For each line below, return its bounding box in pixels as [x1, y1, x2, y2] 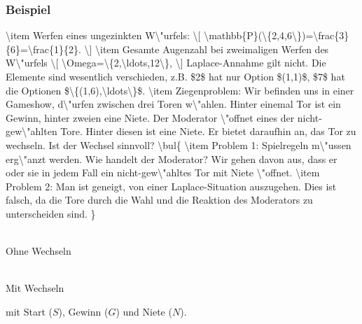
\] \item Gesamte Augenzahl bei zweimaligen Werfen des [84, 41, 329, 56]
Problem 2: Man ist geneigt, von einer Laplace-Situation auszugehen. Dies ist [6, 178, 337, 193]
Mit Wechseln [6, 281, 64, 295]
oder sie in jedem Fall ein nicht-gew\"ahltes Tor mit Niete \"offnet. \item [6, 165, 320, 180]
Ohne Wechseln [6, 244, 71, 258]
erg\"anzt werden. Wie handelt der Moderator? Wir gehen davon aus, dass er [6, 151, 337, 166]
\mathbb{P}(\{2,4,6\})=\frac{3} [204, 28, 349, 43]
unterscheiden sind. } [6, 206, 96, 220]
